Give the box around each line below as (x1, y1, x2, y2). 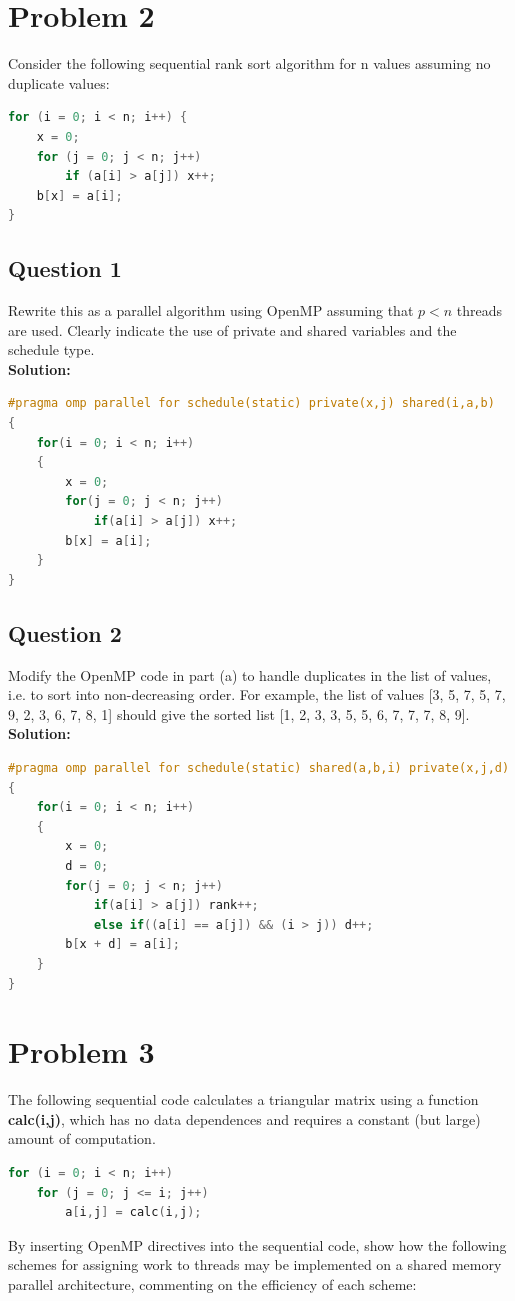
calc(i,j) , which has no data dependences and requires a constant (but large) (8, 1108, 481, 1129)
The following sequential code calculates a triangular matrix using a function (8, 1089, 479, 1110)
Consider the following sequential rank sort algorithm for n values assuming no (8, 53, 491, 74)
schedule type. (8, 339, 95, 360)
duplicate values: (8, 72, 110, 93)
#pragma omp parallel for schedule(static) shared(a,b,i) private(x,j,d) (8, 760, 510, 775)
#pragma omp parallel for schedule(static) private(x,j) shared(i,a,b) (8, 396, 495, 411)
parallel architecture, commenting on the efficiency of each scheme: (8, 1273, 417, 1294)
